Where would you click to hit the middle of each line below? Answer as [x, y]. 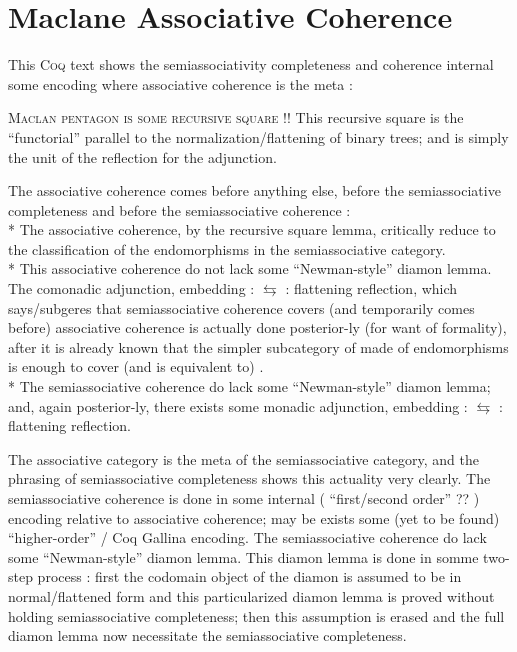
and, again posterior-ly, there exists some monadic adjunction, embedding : [238, 405]
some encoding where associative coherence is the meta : [180, 83]
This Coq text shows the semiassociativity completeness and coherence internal [251, 64]
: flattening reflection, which [371, 288]
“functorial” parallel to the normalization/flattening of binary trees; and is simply [258, 136]
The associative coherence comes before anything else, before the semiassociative [254, 190]
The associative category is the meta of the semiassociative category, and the [244, 458]
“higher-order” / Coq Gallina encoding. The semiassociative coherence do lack [247, 537]
